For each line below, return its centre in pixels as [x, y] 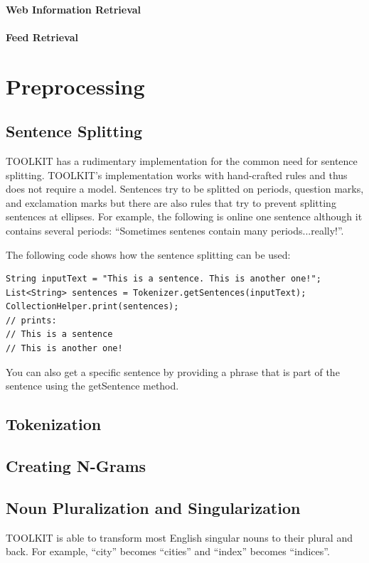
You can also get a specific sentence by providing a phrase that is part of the [173, 371]
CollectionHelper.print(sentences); [92, 307]
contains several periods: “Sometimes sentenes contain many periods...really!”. [175, 230]
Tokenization [54, 424]
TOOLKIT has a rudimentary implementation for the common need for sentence [182, 160]
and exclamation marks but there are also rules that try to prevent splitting [171, 202]
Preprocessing [75, 86]
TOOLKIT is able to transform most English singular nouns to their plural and [179, 537]
